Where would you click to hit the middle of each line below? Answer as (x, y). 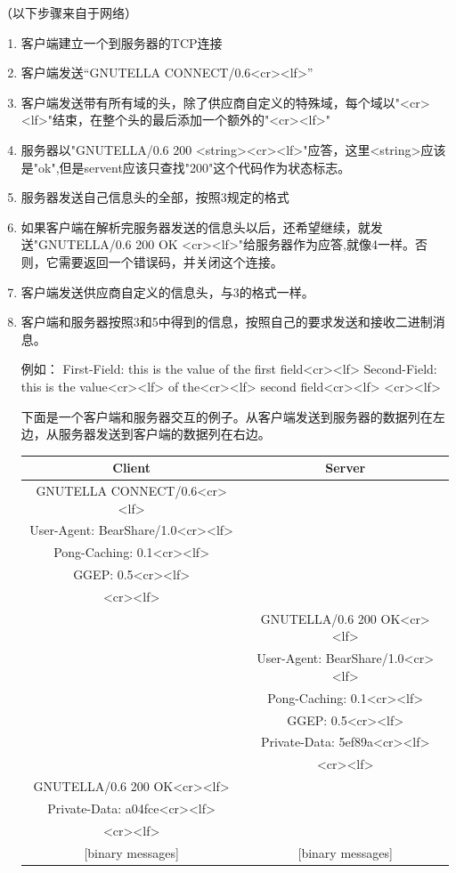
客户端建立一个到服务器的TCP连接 (122, 42)
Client (131, 468)
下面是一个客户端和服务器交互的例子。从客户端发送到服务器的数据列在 (227, 416)
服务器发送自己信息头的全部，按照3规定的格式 (155, 197)
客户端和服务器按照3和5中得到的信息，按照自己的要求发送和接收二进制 (227, 322)
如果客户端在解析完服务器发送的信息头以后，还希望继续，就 (195, 226)
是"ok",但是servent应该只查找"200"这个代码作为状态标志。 (186, 167)
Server (346, 468)
